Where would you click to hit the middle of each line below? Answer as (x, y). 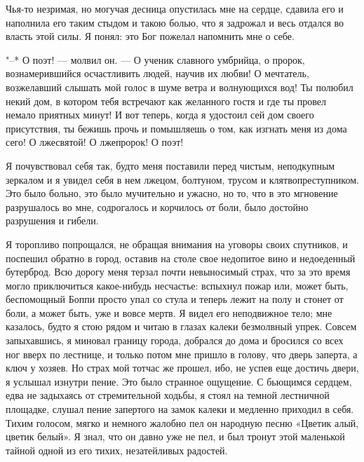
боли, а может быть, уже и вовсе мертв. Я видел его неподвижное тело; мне (169, 312)
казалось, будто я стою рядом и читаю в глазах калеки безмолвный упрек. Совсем (181, 326)
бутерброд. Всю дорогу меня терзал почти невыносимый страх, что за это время (178, 272)
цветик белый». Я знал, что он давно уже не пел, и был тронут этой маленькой (175, 436)
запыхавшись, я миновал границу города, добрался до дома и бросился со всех (175, 340)
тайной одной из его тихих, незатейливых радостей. (117, 450)
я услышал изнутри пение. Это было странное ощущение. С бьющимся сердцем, (179, 381)
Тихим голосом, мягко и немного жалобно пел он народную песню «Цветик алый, (182, 422)
